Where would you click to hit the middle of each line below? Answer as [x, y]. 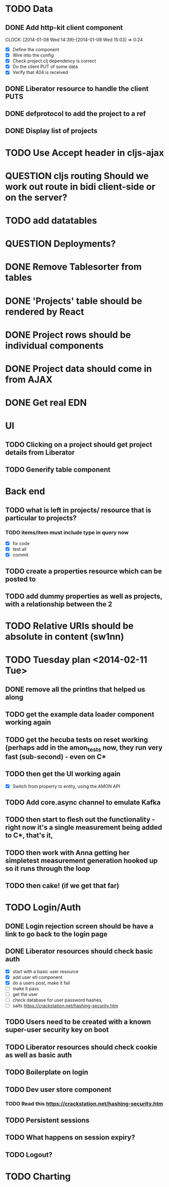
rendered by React [45, 312]
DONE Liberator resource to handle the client [77, 88]
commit [20, 555]
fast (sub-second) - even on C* [56, 757]
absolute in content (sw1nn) [65, 637]
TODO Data [29, 9]
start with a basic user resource [45, 971]
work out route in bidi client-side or [80, 187]
